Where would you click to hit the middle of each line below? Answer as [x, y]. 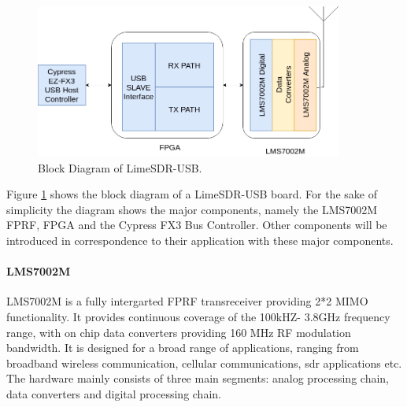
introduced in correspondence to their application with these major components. [200, 240]
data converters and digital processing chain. [114, 393]
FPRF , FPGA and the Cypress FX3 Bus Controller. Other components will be [197, 225]
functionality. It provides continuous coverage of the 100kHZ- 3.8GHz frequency [198, 316]
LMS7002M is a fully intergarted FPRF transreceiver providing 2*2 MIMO [187, 301]
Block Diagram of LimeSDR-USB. [120, 167]
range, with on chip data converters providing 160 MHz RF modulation [179, 332]
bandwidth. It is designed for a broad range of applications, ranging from [183, 348]
